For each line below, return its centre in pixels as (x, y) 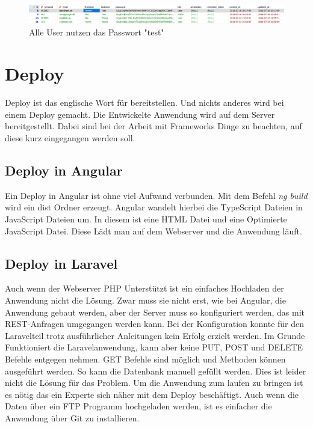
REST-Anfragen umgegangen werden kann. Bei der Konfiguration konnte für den (155, 324)
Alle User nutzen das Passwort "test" (97, 32)
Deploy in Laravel (61, 263)
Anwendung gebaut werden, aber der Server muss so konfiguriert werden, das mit (155, 312)
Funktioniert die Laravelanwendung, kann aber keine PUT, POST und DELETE (154, 347)
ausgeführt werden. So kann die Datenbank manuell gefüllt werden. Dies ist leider (156, 371)
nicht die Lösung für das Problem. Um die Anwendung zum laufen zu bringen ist (154, 383)
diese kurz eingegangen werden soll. (70, 137)
